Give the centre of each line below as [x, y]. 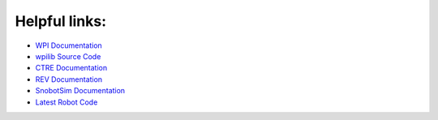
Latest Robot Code [67, 102]
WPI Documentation [69, 45]
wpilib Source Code [68, 56]
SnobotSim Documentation [80, 91]
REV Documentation [69, 79]
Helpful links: [61, 21]
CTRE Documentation [71, 68]
